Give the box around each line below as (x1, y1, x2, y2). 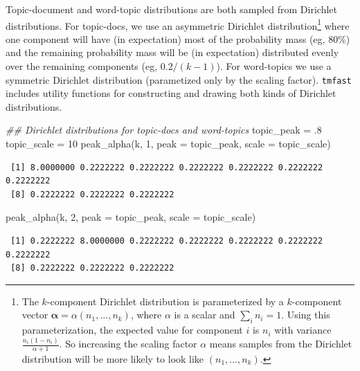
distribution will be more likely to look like (21, 351, 204, 365)
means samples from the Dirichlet (209, 336, 352, 351)
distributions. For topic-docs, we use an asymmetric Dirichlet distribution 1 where (6, 16, 350, 33)
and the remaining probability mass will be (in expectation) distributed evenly (6, 45, 339, 60)
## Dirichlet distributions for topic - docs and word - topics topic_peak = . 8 (6, 123, 322, 137)
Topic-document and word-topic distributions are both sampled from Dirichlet (6, 2, 337, 16)
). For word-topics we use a (216, 59, 332, 73)
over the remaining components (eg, (6, 59, 158, 73)
